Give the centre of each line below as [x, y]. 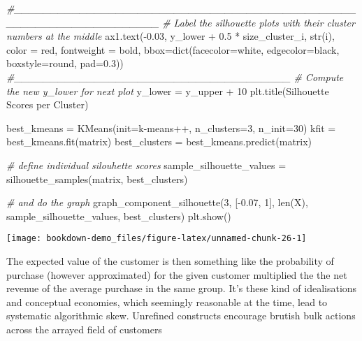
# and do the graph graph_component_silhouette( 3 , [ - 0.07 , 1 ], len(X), [157, 202]
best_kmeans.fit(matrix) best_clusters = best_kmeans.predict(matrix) [159, 142]
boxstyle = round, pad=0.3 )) [65, 63]
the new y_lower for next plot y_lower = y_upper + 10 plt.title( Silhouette [168, 90]
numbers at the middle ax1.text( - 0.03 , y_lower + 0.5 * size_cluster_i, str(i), [171, 36]
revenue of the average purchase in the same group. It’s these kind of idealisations [182, 288]
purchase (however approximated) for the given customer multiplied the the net [177, 274]
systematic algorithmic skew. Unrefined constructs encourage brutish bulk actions [181, 315]
